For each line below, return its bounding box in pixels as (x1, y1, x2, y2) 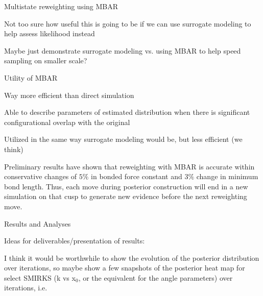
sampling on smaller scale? (4, 55, 87, 66)
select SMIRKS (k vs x (4, 272, 76, 283)
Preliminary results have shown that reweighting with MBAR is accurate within (4, 161, 255, 171)
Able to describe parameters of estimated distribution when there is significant (4, 107, 250, 117)
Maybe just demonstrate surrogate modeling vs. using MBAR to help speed (4, 45, 241, 56)
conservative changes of (4, 171, 77, 182)
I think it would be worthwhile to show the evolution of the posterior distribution (4, 252, 259, 263)
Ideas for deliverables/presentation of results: (4, 235, 145, 246)
